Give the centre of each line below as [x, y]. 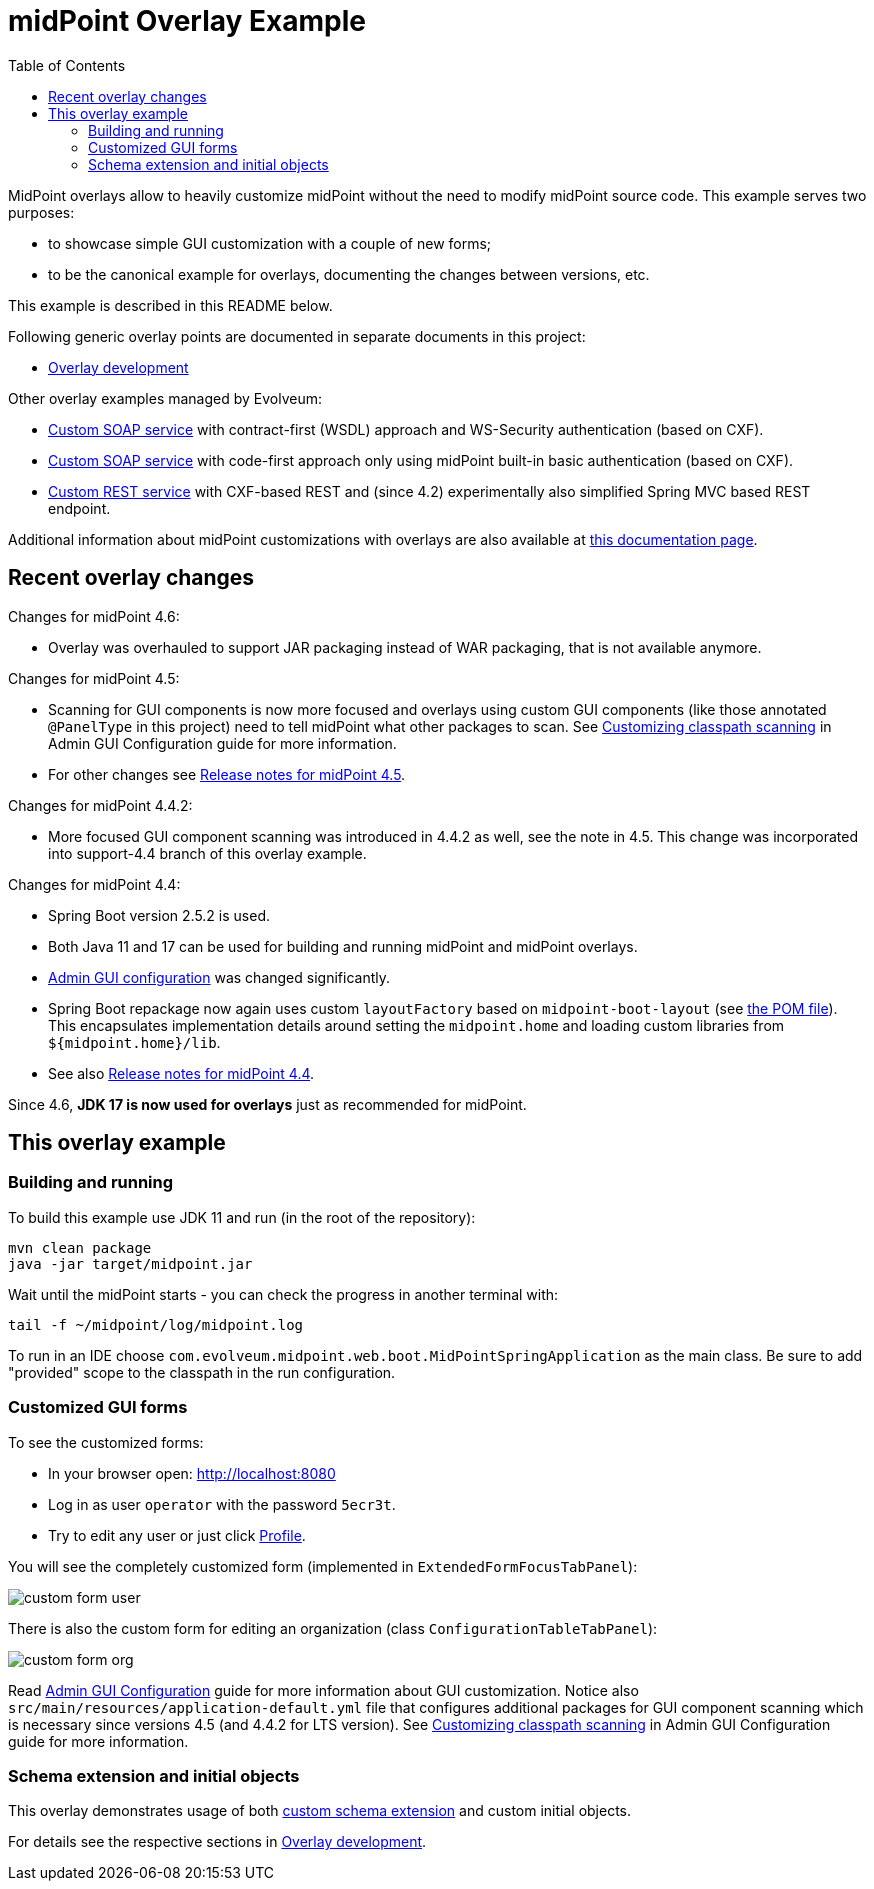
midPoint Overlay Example [187, 21]
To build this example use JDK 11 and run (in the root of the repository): [242, 1217]
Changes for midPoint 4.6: [94, 616]
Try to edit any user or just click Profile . [177, 1535]
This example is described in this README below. [170, 305]
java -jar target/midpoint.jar [130, 1263]
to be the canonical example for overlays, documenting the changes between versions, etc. [349, 274]
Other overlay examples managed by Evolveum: [165, 398]
